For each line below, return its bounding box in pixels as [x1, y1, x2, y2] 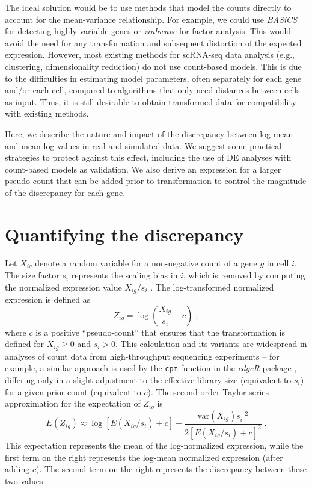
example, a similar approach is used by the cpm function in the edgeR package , [5, 361, 297, 374]
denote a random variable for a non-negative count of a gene [35, 256, 257, 269]
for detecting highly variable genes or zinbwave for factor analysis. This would [5, 25, 292, 37]
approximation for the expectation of [5, 397, 141, 410]
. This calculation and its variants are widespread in [115, 337, 307, 350]
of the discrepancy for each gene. [5, 186, 126, 198]
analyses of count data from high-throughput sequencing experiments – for [5, 349, 280, 362]
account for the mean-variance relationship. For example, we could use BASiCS [5, 13, 297, 25]
